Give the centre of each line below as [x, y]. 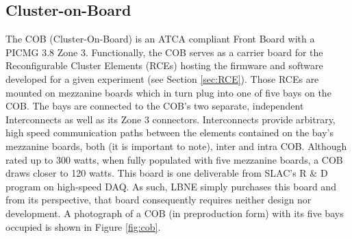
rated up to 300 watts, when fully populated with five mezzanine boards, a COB [174, 159]
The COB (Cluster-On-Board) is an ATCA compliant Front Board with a [160, 39]
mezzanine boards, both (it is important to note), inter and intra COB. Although [176, 146]
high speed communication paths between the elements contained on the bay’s [169, 133]
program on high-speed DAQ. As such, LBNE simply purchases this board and [171, 186]
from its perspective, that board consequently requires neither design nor [159, 200]
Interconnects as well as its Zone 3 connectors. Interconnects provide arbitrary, [171, 119]
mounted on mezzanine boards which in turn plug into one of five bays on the [168, 92]
